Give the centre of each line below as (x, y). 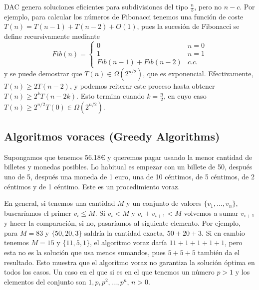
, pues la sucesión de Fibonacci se (188, 26)
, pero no (208, 6)
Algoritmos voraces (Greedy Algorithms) (112, 136)
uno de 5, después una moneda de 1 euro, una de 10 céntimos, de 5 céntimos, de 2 (129, 177)
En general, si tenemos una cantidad (60, 203)
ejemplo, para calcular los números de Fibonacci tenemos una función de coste (124, 16)
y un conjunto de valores (164, 203)
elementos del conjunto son (45, 281)
